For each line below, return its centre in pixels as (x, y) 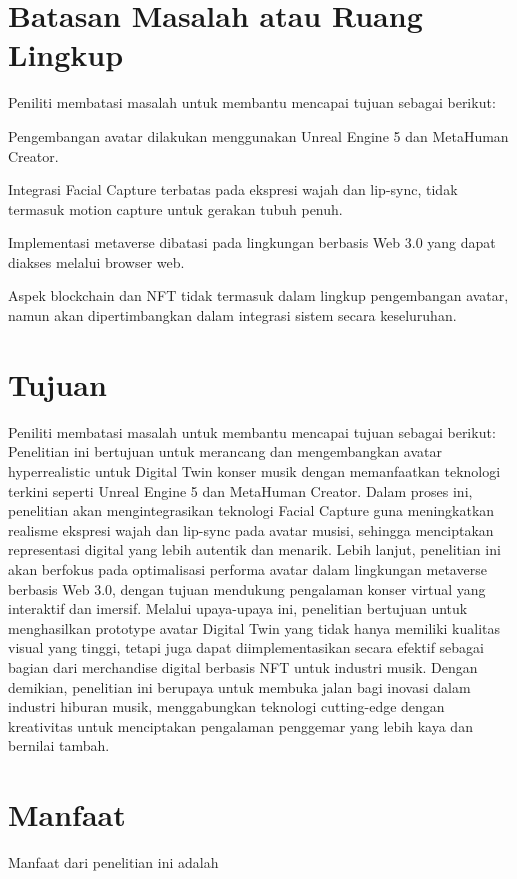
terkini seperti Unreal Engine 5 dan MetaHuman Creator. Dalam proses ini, (240, 490)
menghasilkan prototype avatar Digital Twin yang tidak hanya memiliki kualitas (254, 627)
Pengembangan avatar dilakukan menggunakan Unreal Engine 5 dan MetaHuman (258, 135)
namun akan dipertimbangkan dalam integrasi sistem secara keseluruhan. (232, 315)
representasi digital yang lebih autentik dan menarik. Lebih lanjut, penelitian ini (254, 549)
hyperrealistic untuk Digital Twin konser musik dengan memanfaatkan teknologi (254, 470)
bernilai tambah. (59, 745)
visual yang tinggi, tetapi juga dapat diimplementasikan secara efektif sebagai (246, 647)
